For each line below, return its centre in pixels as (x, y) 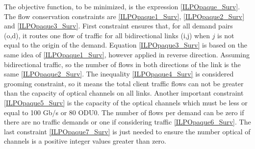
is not (226, 35)
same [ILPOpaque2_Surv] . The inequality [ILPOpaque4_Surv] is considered (119, 74)
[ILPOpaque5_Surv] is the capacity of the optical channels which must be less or (126, 102)
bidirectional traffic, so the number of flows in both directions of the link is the (122, 64)
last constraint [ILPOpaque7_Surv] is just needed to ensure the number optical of (127, 131)
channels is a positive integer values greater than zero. (85, 141)
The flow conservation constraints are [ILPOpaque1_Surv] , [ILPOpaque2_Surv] (124, 16)
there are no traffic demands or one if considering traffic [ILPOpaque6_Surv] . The (127, 122)
